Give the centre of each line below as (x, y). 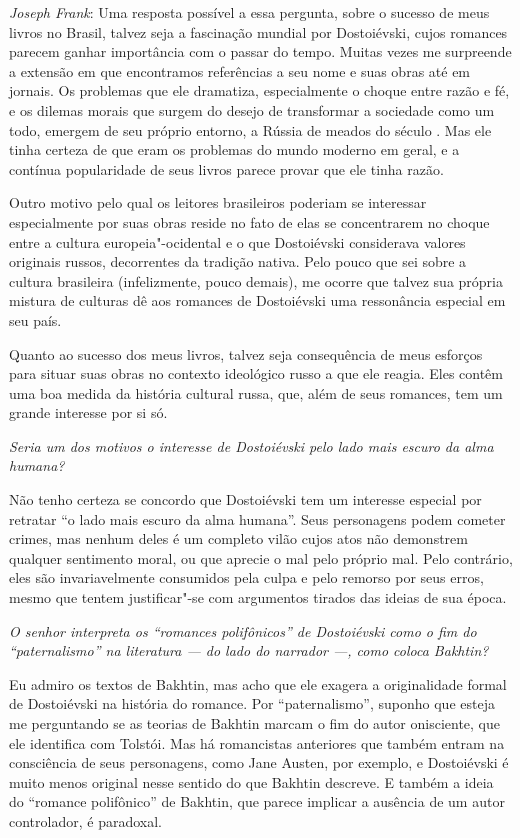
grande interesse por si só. (88, 412)
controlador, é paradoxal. (85, 820)
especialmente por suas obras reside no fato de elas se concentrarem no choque (249, 221)
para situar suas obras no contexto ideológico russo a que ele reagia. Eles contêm (256, 373)
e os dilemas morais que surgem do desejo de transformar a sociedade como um (252, 109)
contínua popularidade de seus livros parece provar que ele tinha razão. (226, 168)
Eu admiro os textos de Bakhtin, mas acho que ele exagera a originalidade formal (258, 683)
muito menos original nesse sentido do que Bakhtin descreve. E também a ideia (251, 781)
